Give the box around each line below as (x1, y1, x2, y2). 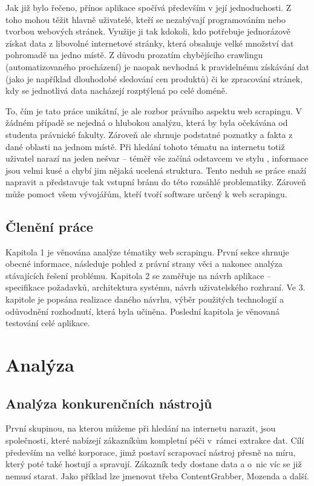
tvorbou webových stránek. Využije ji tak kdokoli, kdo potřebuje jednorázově (5, 25, 290, 38)
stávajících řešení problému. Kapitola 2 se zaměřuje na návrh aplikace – (5, 269, 272, 281)
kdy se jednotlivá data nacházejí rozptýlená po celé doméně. (5, 84, 227, 97)
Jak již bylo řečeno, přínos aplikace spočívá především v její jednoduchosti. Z (5, 1, 292, 13)
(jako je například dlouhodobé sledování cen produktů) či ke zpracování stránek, (5, 72, 303, 85)
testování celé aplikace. (5, 317, 90, 329)
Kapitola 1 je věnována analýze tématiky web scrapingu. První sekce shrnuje (5, 245, 289, 258)
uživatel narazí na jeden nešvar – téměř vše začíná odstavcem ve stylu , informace (5, 152, 309, 165)
